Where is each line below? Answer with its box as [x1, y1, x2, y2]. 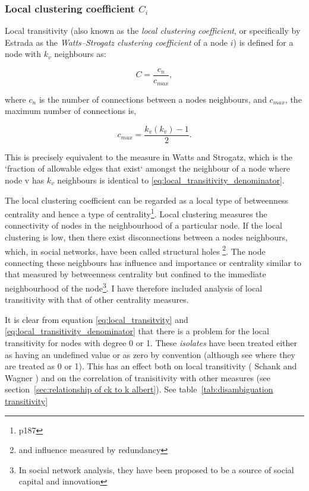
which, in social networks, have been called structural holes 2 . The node [5, 243, 266, 257]
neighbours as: [54, 47, 106, 60]
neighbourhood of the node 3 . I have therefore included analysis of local [5, 280, 263, 294]
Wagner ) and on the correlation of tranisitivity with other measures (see [5, 371, 271, 384]
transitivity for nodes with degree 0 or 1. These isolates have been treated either [5, 337, 298, 349]
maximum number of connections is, [5, 104, 137, 117]
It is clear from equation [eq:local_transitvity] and [5, 313, 188, 325]
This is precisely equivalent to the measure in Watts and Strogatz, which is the [5, 150, 292, 163]
